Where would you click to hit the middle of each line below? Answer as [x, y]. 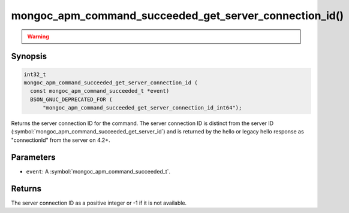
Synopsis [29, 57]
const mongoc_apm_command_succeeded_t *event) [100, 91]
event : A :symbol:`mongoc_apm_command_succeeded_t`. [98, 171]
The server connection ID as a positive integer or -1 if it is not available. [99, 203]
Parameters [33, 157]
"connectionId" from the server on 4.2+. [61, 140]
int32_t [35, 74]
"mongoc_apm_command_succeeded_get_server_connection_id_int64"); [142, 108]
